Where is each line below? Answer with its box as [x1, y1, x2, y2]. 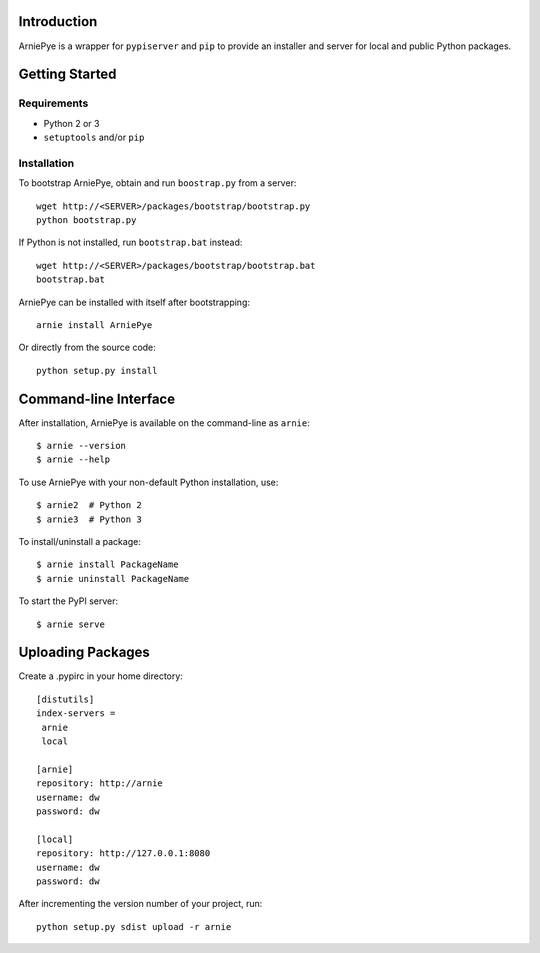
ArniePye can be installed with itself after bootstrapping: [18, 296, 250, 308]
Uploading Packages [18, 644, 150, 661]
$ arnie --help [36, 454, 111, 465]
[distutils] [36, 693, 95, 705]
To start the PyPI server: [18, 595, 119, 607]
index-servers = [36, 708, 116, 719]
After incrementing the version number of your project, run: [18, 898, 263, 910]
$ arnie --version [36, 440, 127, 452]
